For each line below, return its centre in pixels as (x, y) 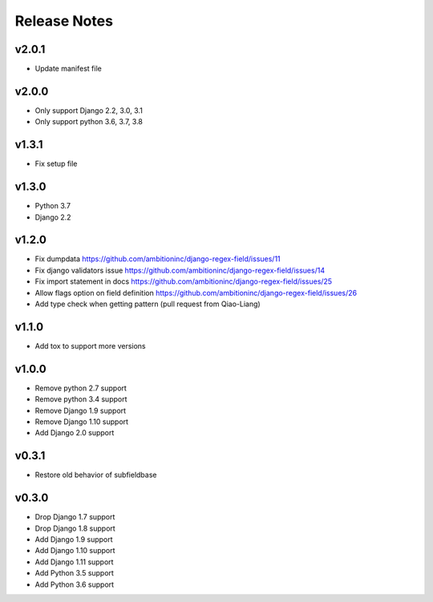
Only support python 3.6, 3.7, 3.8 (89, 122)
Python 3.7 (53, 206)
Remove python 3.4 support (81, 399)
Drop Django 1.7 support (75, 517)
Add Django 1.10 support (75, 551)
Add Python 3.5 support (74, 573)
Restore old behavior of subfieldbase (96, 475)
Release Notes (64, 21)
